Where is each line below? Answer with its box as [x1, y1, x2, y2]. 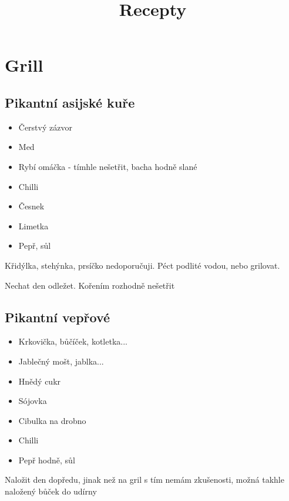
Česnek [18, 200, 45, 212]
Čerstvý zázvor [18, 121, 72, 133]
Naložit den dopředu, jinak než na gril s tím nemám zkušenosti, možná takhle [5, 473, 284, 486]
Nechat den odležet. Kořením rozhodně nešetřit [5, 279, 175, 291]
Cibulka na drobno [18, 414, 86, 426]
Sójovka [18, 395, 47, 407]
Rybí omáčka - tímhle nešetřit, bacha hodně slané [18, 160, 197, 172]
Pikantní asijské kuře [5, 93, 135, 111]
